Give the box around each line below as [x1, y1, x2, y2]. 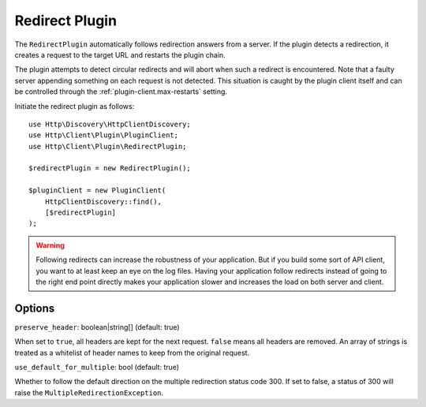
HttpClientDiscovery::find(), [44, 197, 162, 206]
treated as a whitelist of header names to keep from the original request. [14, 348, 250, 357]
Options [14, 301, 55, 315]
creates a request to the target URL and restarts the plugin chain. [14, 50, 226, 59]
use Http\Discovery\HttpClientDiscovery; [28, 119, 191, 129]
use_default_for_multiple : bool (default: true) [14, 363, 180, 372]
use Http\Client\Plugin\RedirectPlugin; [28, 142, 187, 151]
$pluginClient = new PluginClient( [28, 186, 166, 195]
